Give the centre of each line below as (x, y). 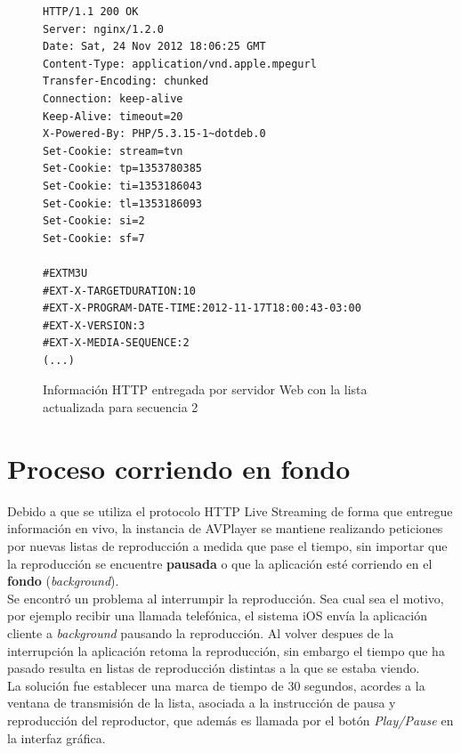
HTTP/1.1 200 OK (91, 12)
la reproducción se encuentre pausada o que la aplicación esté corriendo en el (220, 563)
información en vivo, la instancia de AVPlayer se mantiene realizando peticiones (225, 528)
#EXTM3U (65, 273)
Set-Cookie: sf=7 (94, 238)
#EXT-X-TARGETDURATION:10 (119, 291)
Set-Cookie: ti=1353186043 (122, 186)
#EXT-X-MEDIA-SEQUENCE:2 (116, 343)
